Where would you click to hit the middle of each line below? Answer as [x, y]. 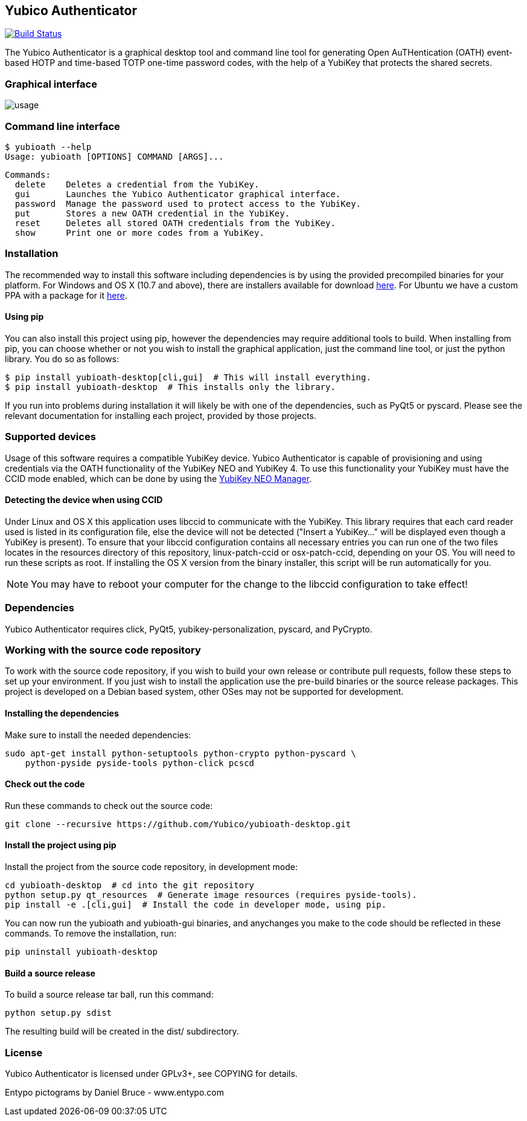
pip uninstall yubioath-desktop [81, 952]
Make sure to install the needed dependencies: [98, 735]
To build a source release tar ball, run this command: [109, 995]
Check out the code [45, 784]
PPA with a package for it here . [66, 295]
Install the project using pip [61, 845]
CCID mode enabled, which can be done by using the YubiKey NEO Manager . [158, 478]
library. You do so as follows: [62, 359]
